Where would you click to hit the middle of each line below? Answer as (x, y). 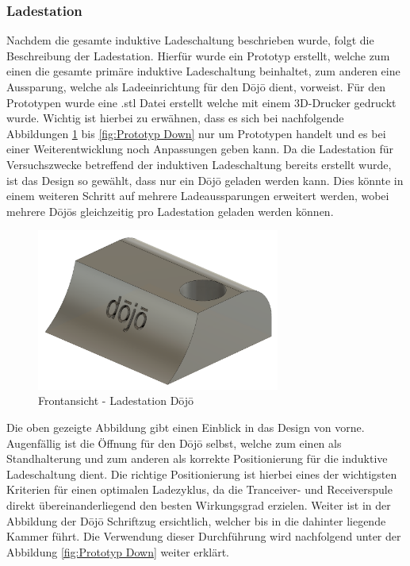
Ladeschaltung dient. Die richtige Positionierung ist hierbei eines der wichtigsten (202, 474)
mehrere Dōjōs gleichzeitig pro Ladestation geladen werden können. (170, 211)
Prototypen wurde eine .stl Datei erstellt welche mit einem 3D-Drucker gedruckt (201, 102)
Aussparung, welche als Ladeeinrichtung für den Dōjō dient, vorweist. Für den (196, 87)
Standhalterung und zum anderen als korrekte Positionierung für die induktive (197, 458)
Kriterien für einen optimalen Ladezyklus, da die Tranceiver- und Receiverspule (199, 489)
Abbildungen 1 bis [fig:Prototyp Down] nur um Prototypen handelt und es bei (196, 133)
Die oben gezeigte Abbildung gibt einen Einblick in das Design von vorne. (186, 427)
